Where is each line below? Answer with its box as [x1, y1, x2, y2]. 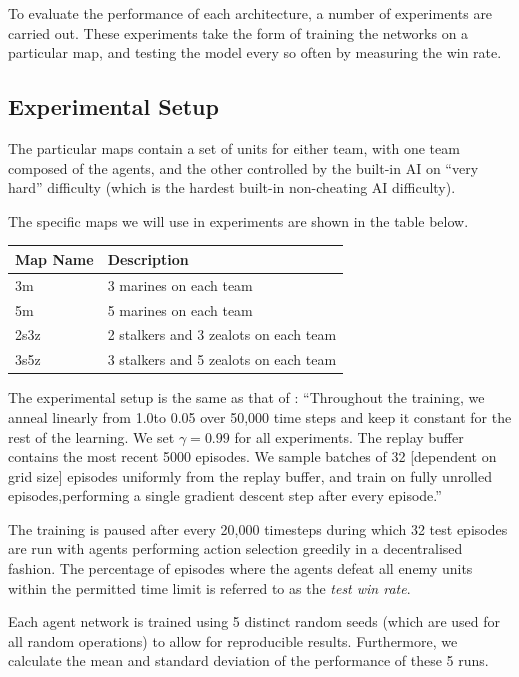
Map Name [15, 248, 94, 269]
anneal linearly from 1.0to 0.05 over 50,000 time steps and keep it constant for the [8, 406, 512, 427]
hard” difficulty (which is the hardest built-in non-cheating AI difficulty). [8, 177, 456, 198]
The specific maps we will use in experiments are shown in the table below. [8, 210, 469, 231]
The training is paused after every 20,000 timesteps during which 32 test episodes [8, 518, 508, 539]
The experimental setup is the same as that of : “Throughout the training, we [8, 387, 485, 408]
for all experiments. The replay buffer [234, 426, 464, 447]
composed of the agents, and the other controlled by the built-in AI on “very [8, 157, 479, 178]
